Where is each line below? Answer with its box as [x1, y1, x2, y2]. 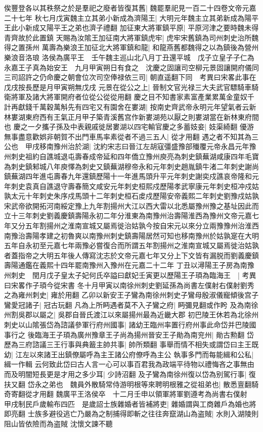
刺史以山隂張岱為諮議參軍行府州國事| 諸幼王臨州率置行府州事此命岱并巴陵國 [4, 319, 256, 329]
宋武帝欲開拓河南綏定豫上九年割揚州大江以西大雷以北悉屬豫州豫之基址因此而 [4, 200, 259, 211]
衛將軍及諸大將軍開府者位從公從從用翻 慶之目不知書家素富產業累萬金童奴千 [4, 91, 254, 102]
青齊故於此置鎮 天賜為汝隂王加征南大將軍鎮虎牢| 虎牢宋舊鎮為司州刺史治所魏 [4, 32, 259, 42]
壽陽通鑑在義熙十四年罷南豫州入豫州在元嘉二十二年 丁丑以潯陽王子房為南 [4, 260, 247, 270]
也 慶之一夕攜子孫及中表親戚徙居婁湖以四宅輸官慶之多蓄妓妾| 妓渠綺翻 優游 [4, 121, 254, 132]
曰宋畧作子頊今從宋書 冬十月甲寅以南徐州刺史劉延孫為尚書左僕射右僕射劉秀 [4, 279, 254, 290]
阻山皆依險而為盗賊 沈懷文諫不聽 [4, 418, 113, 428]
